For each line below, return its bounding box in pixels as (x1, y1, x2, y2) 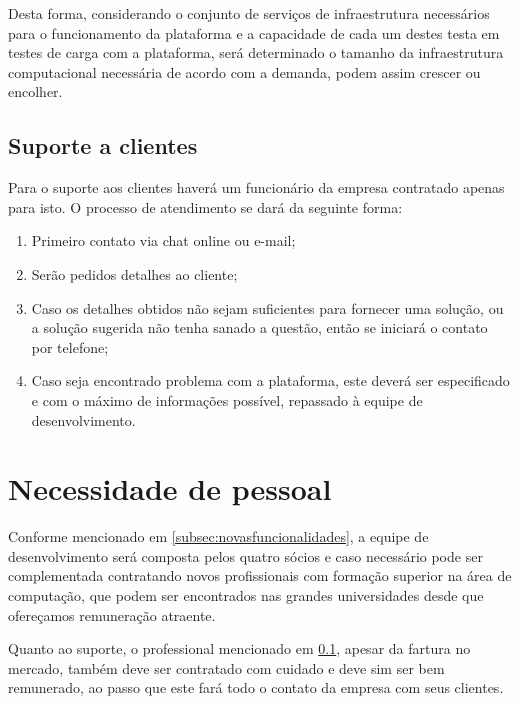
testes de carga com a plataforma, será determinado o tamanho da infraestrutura (8, 42, 504, 63)
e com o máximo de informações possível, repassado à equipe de (31, 389, 423, 410)
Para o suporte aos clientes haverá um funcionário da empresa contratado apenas (8, 177, 505, 198)
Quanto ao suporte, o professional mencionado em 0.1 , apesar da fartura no (8, 638, 471, 659)
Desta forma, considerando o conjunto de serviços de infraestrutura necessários (8, 3, 490, 23)
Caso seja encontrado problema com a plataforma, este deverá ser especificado (31, 370, 510, 391)
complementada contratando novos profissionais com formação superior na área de (8, 565, 512, 586)
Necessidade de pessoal (8, 468, 332, 509)
